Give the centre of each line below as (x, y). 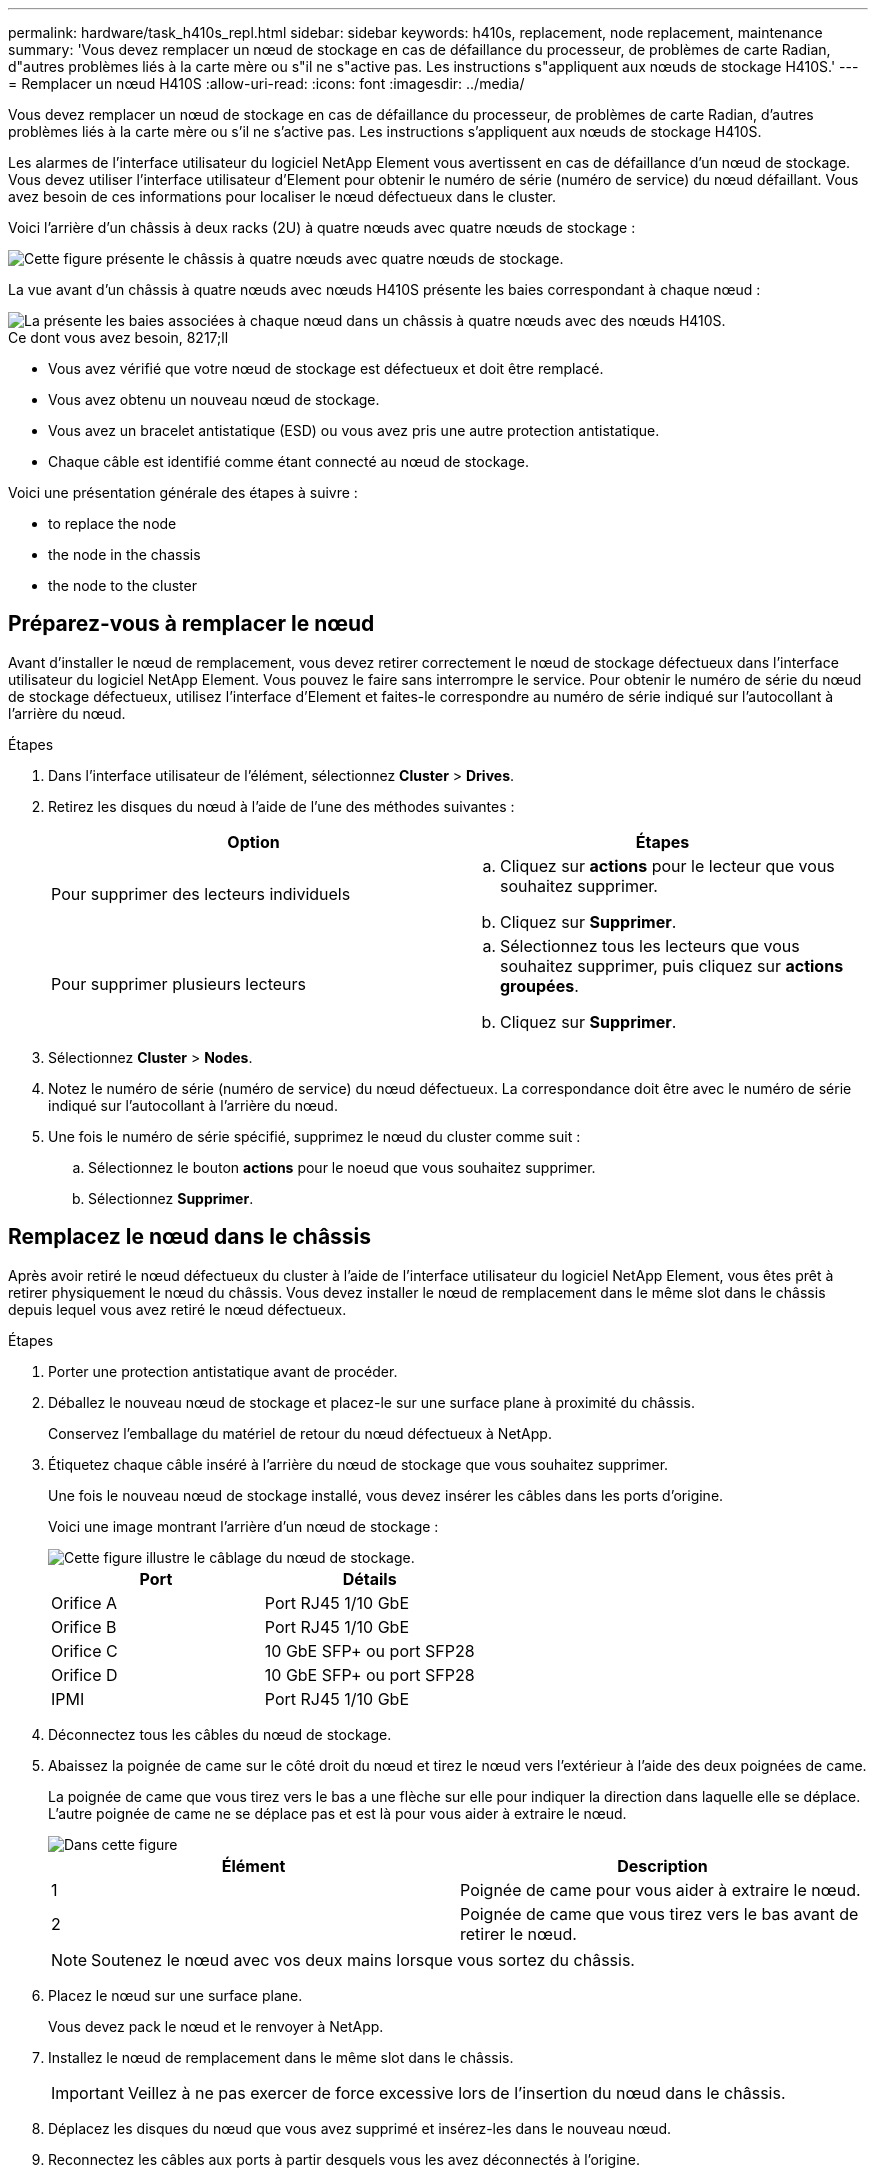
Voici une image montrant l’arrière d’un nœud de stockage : (243, 1526)
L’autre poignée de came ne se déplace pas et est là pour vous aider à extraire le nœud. (337, 1813)
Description (662, 1865)
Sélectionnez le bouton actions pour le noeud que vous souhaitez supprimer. (342, 1167)
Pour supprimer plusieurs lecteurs (179, 983)
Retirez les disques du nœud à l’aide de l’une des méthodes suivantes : (281, 806)
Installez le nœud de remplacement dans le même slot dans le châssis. (281, 2057)
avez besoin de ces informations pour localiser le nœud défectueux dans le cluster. (282, 196)
